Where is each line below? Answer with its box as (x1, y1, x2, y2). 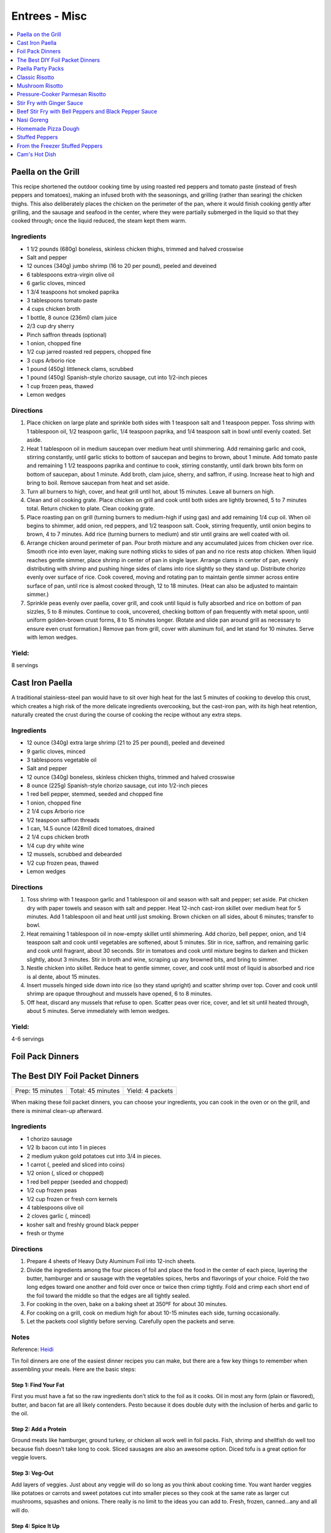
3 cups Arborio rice (26, 356, 76, 364)
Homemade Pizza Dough (17, 124, 80, 132)
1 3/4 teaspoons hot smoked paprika (26, 288, 120, 296)
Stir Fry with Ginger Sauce (17, 99, 83, 107)
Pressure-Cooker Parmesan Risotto (17, 91, 107, 98)
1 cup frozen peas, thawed (26, 382, 94, 389)
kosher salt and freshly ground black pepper (26, 1221, 139, 1228)
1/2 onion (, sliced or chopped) (26, 1169, 104, 1177)
